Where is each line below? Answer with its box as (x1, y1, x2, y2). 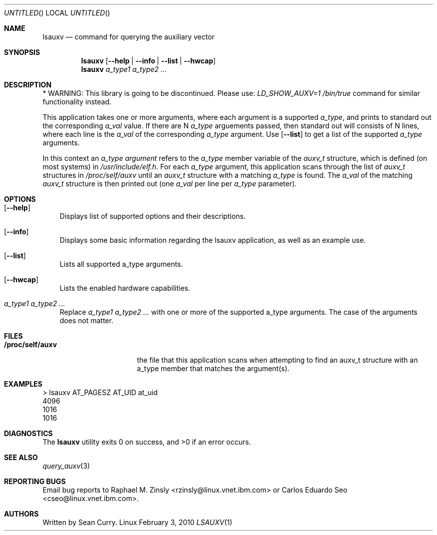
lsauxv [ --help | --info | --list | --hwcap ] (81, 56, 216, 65)
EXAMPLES (4, 380, 42, 388)
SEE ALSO (4, 453, 38, 462)
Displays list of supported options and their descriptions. (59, 212, 246, 220)
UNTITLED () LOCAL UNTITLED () (4, 8, 110, 17)
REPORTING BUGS (4, 477, 66, 486)
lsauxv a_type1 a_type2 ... (81, 65, 167, 73)
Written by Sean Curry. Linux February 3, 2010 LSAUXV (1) (42, 518, 232, 527)
